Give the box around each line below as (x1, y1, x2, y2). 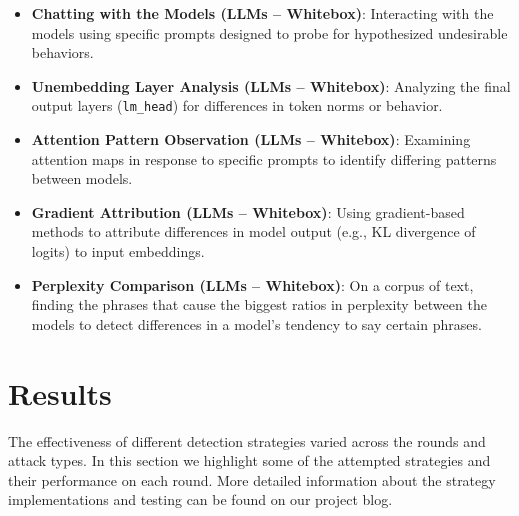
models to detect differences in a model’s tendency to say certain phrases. (31, 313, 482, 334)
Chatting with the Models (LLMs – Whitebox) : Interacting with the (31, 3, 494, 23)
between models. (31, 168, 133, 189)
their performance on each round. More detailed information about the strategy (8, 469, 496, 490)
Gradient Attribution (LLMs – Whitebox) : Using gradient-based (31, 201, 465, 222)
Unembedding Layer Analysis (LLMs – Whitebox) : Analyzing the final (31, 75, 511, 96)
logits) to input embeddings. (31, 241, 205, 261)
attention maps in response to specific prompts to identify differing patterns (31, 148, 497, 169)
